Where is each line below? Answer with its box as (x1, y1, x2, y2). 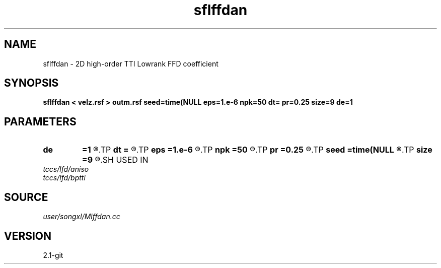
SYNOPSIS (4, 77, 59, 90)
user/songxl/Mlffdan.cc (43, 212, 120, 221)
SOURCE (4, 190, 48, 204)
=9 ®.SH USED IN (82, 155, 149, 165)
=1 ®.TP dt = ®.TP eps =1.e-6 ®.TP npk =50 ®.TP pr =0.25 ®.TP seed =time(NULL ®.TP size (82, 145, 432, 155)
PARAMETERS (4, 115, 77, 128)
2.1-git (43, 250, 63, 259)
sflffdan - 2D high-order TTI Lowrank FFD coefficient (43, 59, 218, 68)
